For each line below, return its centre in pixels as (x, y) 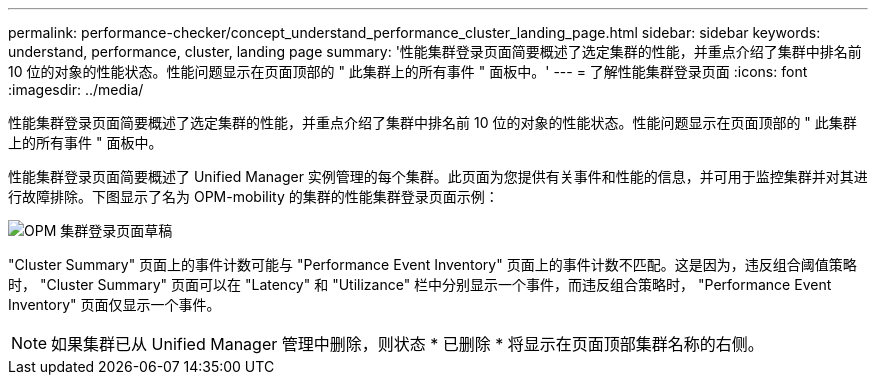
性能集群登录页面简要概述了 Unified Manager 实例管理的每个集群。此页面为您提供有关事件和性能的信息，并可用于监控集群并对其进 (438, 176)
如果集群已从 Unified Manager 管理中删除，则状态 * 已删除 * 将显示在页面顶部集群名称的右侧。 (407, 344)
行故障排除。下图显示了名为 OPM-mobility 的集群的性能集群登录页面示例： (253, 196)
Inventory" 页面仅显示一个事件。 (114, 304)
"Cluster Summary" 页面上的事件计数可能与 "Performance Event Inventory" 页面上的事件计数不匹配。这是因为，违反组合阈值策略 (432, 264)
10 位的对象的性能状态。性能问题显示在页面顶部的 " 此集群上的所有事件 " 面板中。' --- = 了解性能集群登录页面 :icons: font (408, 71)
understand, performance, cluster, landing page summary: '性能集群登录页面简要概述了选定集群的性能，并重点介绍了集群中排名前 (435, 51)
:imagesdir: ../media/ (76, 89)
